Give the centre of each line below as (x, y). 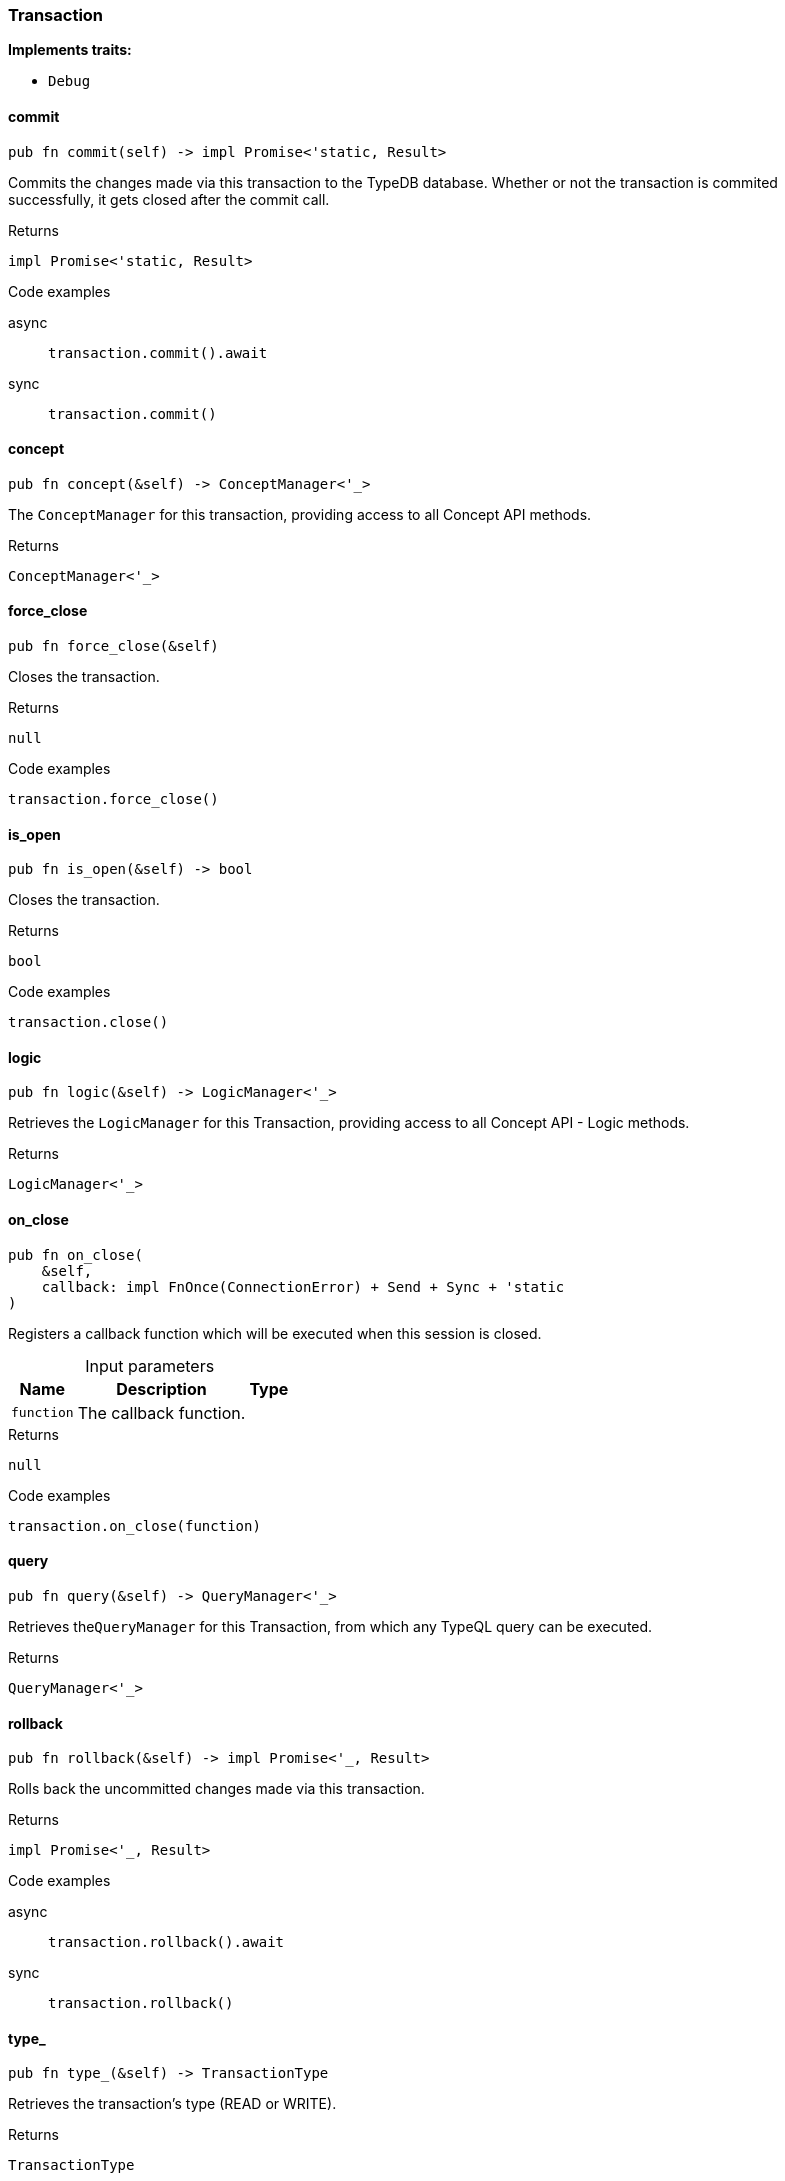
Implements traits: (70, 50)
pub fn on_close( (75, 1254)
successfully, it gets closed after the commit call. (169, 199)
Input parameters (150, 1365)
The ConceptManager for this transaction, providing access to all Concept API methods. (300, 514)
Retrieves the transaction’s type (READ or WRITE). (172, 2104)
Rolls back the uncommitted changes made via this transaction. (216, 1789)
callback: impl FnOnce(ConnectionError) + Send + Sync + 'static (303, 1286)
